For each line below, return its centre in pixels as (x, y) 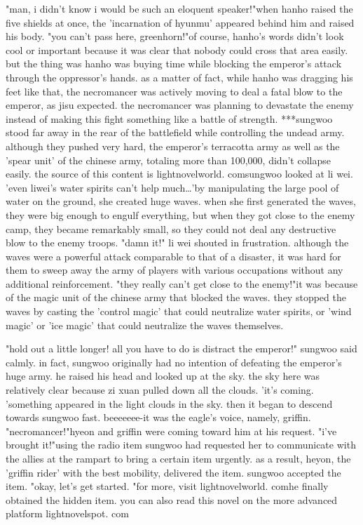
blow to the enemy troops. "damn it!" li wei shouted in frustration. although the (177, 242)
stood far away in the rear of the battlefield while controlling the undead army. (175, 132)
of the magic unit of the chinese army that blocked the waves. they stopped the (176, 297)
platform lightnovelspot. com (67, 513)
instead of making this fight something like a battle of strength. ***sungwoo (169, 118)
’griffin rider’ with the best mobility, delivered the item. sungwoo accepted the (173, 472)
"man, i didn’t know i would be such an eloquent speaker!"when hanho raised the (179, 8)
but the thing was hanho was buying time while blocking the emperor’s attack (174, 64)
